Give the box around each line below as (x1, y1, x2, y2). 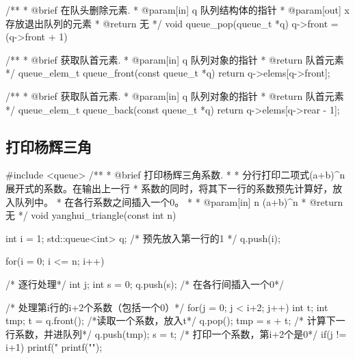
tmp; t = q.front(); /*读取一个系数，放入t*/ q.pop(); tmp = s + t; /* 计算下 (5, 313, 336, 328)
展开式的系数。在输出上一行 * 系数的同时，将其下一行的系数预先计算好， (5, 181, 333, 195)
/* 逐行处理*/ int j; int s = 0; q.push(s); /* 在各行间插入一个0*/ (5, 276, 285, 291)
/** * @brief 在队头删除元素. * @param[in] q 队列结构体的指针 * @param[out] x (5, 3, 350, 16)
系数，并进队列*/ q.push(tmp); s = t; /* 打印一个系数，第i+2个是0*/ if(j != (14, 326, 347, 341)
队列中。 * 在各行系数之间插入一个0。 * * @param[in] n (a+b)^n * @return (14, 194, 343, 209)
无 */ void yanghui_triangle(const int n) (5, 208, 176, 222)
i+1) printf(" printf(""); (5, 340, 103, 354)
